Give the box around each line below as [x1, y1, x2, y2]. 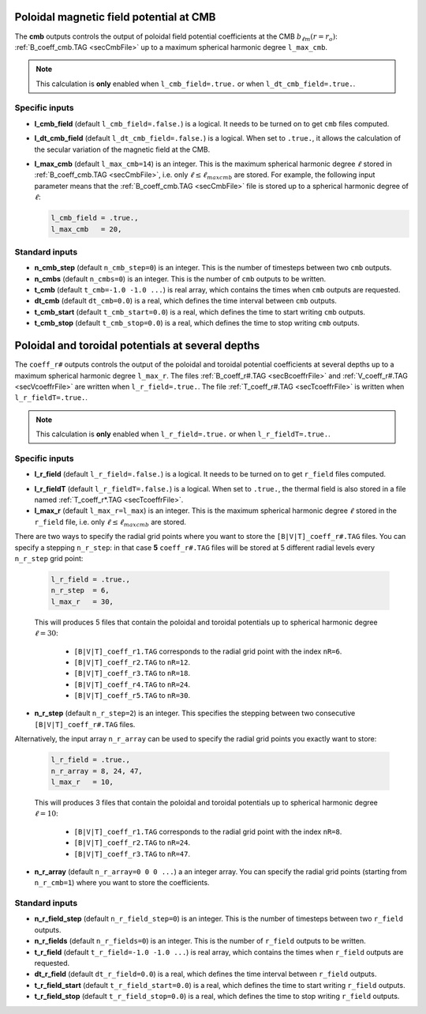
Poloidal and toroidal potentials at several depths [14, 339, 260, 352]
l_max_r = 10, [50, 778, 114, 786]
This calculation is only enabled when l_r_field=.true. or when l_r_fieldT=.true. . [35, 429, 331, 439]
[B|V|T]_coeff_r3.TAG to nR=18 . [73, 669, 191, 678]
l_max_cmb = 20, [50, 224, 122, 233]
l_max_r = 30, [50, 597, 114, 606]
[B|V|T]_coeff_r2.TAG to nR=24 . [73, 838, 191, 847]
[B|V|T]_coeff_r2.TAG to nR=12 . [73, 657, 191, 667]
